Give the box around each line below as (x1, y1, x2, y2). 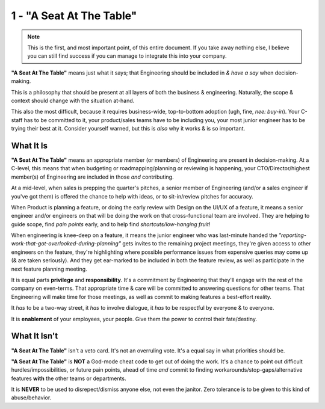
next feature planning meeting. (11, 265, 87, 272)
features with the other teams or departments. (11, 375, 126, 382)
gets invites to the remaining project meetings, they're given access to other (122, 240, 311, 247)
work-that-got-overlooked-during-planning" (11, 240, 122, 247)
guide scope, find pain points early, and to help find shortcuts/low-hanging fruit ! (11, 220, 211, 228)
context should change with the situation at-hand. (11, 97, 135, 104)
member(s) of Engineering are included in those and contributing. (11, 173, 174, 180)
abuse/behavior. (11, 394, 52, 401)
